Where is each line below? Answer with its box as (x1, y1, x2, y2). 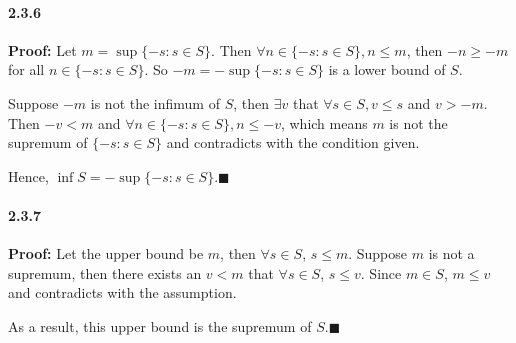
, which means (280, 112, 368, 133)
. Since (360, 262, 402, 283)
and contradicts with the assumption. (8, 282, 237, 303)
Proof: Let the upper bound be (8, 243, 204, 264)
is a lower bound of (328, 59, 446, 80)
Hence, (8, 165, 49, 186)
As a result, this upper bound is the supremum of (8, 315, 312, 336)
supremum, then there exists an (8, 262, 202, 283)
